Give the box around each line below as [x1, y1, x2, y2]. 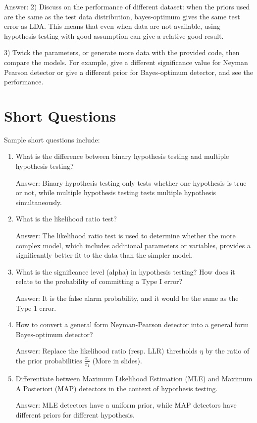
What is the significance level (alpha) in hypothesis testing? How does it [15, 266, 235, 277]
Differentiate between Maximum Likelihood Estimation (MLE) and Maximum [15, 373, 253, 384]
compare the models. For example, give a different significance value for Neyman [4, 57, 248, 67]
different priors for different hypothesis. [15, 409, 135, 420]
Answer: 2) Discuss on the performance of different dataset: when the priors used [4, 1, 250, 11]
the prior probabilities [15, 355, 82, 365]
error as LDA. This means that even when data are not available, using [4, 21, 220, 31]
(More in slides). [92, 355, 142, 365]
